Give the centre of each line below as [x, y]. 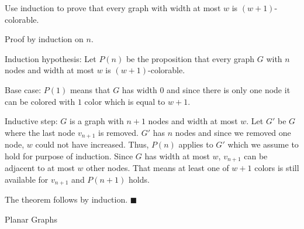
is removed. [118, 132]
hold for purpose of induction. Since [69, 155]
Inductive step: [31, 121]
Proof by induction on [44, 39]
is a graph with [97, 121]
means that [90, 89]
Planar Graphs [31, 219]
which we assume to [263, 144]
